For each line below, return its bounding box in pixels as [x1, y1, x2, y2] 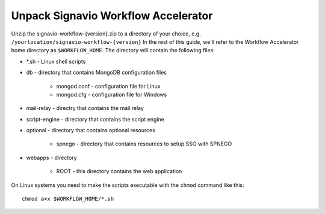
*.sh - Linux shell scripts [26, 58, 86, 65]
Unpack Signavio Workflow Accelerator [11, 9, 213, 22]
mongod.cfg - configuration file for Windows [56, 91, 167, 98]
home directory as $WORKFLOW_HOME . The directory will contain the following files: [11, 47, 215, 54]
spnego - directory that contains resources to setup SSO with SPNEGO [56, 140, 232, 147]
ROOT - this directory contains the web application [56, 168, 182, 175]
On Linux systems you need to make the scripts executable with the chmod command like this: [11, 181, 244, 189]
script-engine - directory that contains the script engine [26, 115, 165, 123]
